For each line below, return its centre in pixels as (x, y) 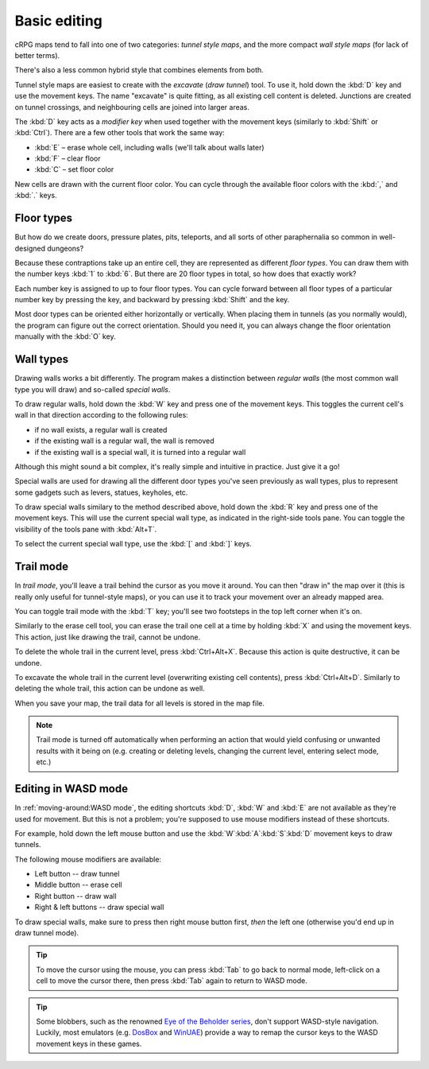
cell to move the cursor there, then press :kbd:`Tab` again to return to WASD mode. (172, 981)
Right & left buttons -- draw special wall (99, 908)
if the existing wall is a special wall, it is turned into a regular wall (140, 452)
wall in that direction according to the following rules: (101, 415)
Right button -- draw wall (75, 896)
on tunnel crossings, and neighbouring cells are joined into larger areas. (132, 107)
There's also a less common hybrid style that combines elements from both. (139, 70)
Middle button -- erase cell (78, 885)
